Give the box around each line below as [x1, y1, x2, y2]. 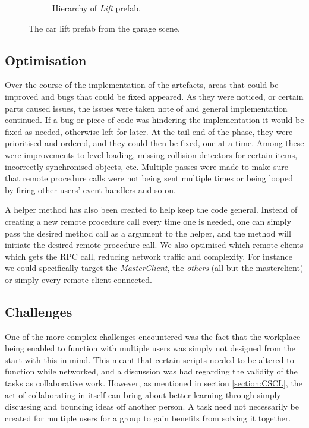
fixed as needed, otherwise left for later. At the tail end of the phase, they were [5, 125, 293, 137]
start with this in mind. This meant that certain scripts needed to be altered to [5, 353, 294, 366]
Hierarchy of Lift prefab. [52, 2, 141, 14]
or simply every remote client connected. [5, 273, 152, 285]
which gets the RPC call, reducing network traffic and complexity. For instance [5, 250, 292, 262]
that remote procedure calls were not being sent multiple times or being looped [5, 172, 293, 184]
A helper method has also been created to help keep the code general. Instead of [5, 203, 298, 216]
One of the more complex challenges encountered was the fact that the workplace [5, 330, 301, 342]
